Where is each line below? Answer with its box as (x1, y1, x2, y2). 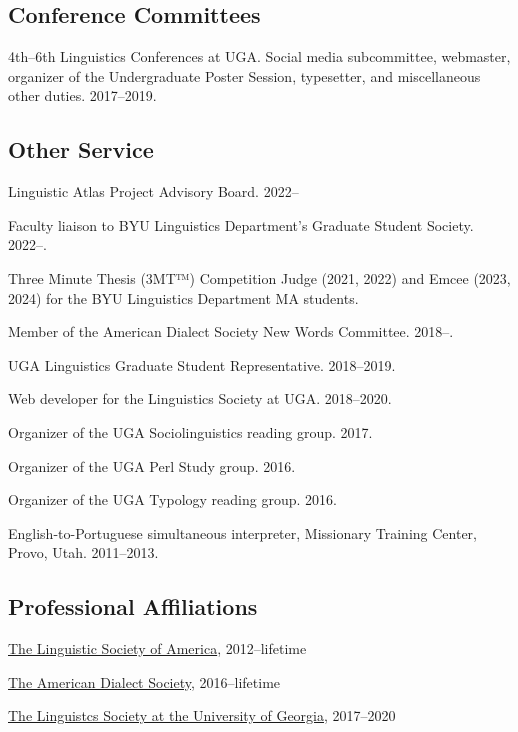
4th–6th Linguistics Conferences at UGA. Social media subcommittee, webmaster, (8, 46, 511, 67)
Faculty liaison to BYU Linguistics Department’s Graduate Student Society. (8, 214, 474, 235)
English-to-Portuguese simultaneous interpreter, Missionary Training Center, (8, 522, 477, 543)
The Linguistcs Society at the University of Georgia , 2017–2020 (8, 705, 396, 726)
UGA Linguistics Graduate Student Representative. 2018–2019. (8, 354, 396, 375)
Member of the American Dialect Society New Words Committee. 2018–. (8, 321, 454, 342)
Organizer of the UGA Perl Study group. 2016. (8, 455, 296, 476)
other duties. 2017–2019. (8, 85, 157, 106)
